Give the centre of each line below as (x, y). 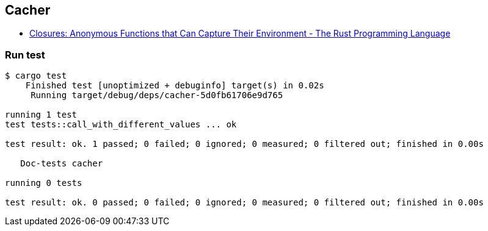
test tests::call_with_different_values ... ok (121, 125)
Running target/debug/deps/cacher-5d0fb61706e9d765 (157, 95)
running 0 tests (44, 183)
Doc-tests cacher (62, 164)
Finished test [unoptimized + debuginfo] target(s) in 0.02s (175, 86)
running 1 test (41, 115)
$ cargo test (36, 76)
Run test (25, 55)
